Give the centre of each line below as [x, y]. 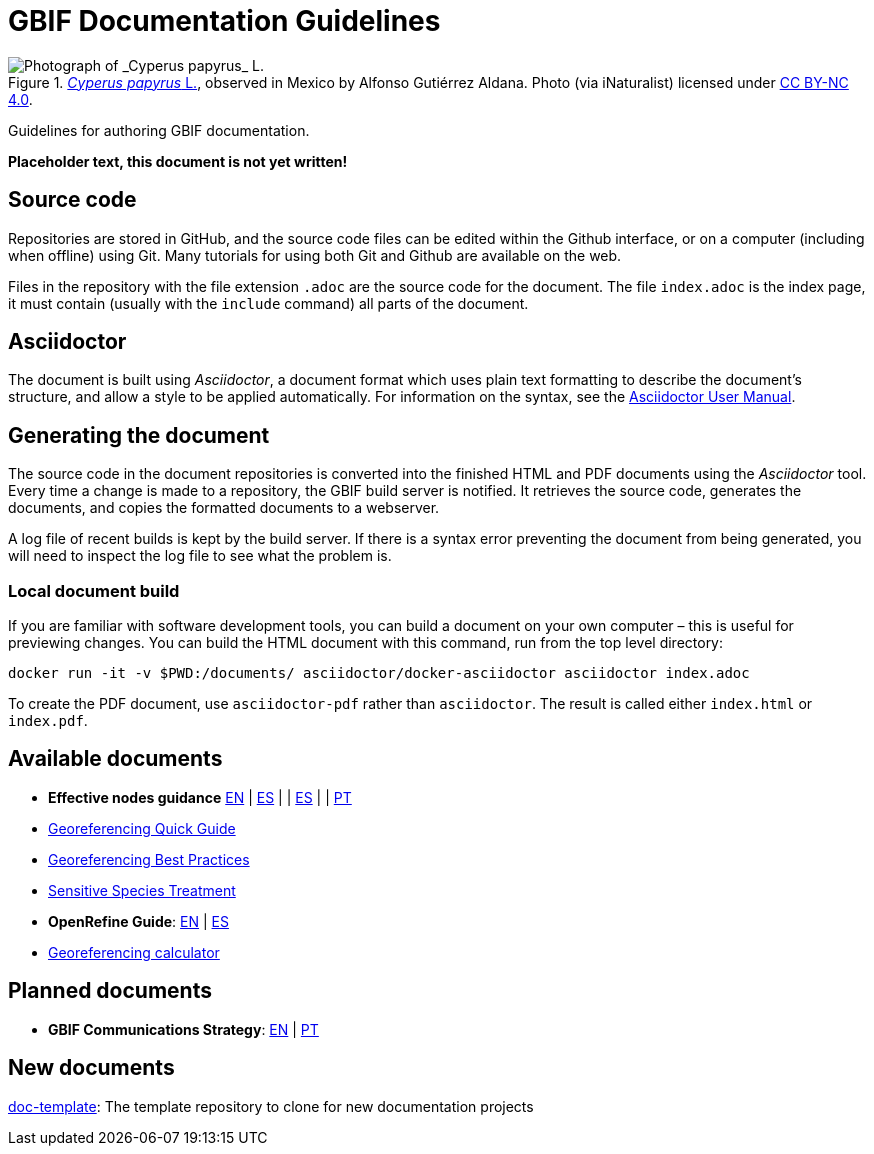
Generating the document [139, 435]
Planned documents [110, 991]
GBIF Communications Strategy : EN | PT [183, 1029]
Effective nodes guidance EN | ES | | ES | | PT [200, 797]
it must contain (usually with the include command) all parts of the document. [268, 303]
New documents [91, 1068]
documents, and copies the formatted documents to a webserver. [224, 508]
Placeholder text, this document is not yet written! [178, 161]
